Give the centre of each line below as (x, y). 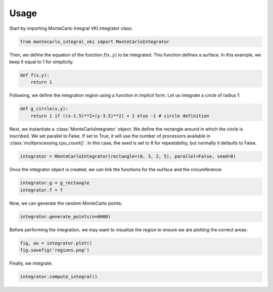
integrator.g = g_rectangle (55, 183)
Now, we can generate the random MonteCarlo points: (66, 203)
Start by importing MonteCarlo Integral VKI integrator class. (71, 28)
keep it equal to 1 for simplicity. (42, 62)
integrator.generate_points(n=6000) (65, 216)
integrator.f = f (41, 190)
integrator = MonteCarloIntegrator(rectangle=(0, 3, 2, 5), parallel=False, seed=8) (128, 156)
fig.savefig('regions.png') (55, 250)
